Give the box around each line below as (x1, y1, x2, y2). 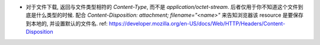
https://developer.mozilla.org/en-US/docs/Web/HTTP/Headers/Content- (108, 20, 286, 27)
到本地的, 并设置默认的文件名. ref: (25, 20, 108, 27)
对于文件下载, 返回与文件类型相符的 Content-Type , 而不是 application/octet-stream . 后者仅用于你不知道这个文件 (25, 4, 299, 10)
